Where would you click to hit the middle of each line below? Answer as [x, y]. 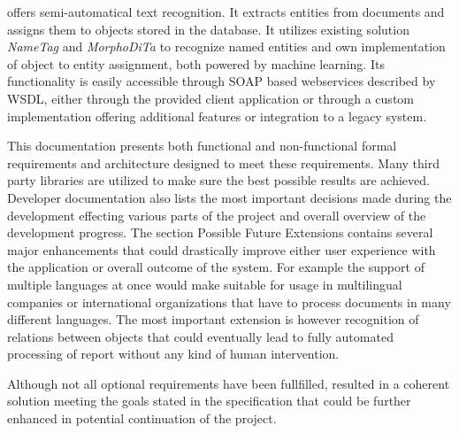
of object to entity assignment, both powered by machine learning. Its [196, 63]
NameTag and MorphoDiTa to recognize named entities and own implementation [226, 46]
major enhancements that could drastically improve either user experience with [222, 249]
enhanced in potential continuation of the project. [142, 418]
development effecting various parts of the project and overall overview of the [217, 215]
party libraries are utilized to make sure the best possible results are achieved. [218, 180]
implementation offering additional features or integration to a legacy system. [217, 116]
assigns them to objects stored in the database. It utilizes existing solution [208, 29]
